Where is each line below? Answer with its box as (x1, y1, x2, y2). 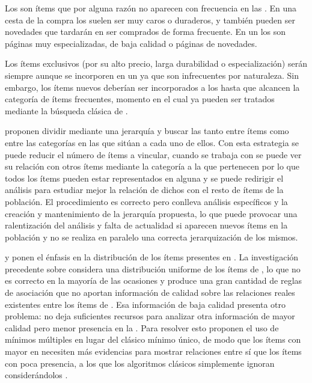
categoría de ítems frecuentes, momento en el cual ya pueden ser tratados (5, 93, 275, 105)
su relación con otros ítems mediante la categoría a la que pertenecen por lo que (5, 160, 299, 173)
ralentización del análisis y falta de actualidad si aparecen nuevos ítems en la (5, 219, 288, 231)
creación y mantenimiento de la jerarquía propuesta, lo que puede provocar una (5, 207, 298, 219)
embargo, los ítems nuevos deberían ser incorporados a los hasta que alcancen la (5, 81, 300, 93)
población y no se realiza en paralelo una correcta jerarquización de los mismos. (5, 230, 298, 243)
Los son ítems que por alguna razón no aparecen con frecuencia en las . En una (5, 2, 297, 14)
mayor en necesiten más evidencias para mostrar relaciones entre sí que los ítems (5, 345, 302, 358)
